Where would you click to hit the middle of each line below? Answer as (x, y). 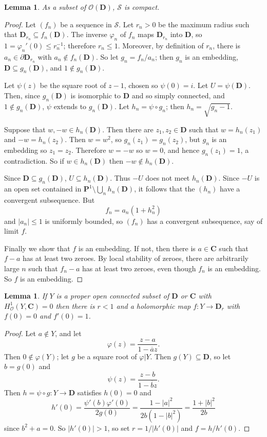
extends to (70, 106)
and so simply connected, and (178, 95)
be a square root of (107, 356)
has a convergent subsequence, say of (205, 221)
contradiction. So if (34, 160)
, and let (68, 333)
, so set (119, 427)
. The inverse (87, 34)
